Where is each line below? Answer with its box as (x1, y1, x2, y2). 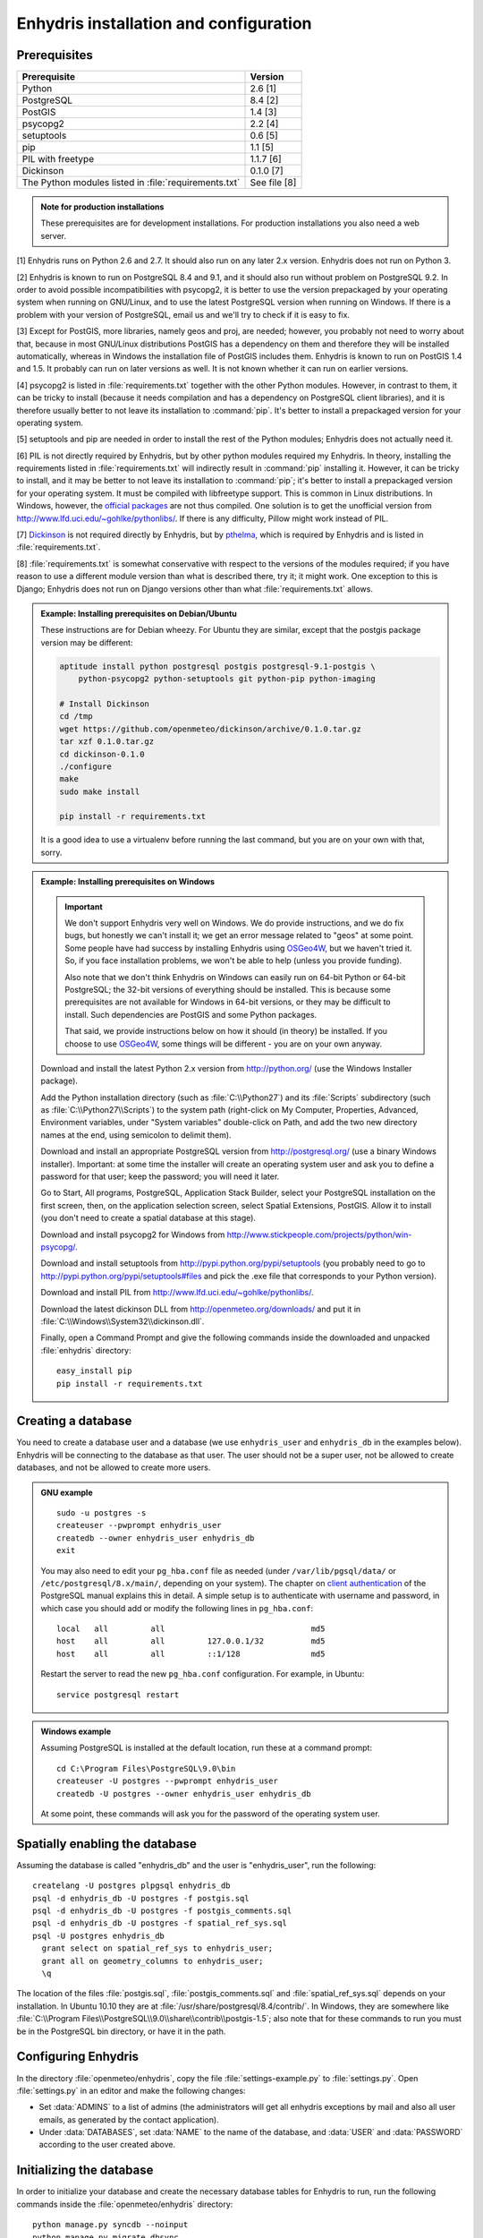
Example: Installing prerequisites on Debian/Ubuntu (40, 609, 237, 619)
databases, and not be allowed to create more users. (16, 1462, 211, 1473)
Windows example (40, 1726, 112, 1737)
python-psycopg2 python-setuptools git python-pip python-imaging (78, 674, 376, 684)
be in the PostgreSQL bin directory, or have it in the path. (16, 2026, 226, 2037)
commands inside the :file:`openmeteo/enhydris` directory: (16, 2199, 233, 2209)
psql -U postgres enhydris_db (32, 1930, 165, 1941)
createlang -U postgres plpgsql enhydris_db (32, 1881, 232, 1891)
